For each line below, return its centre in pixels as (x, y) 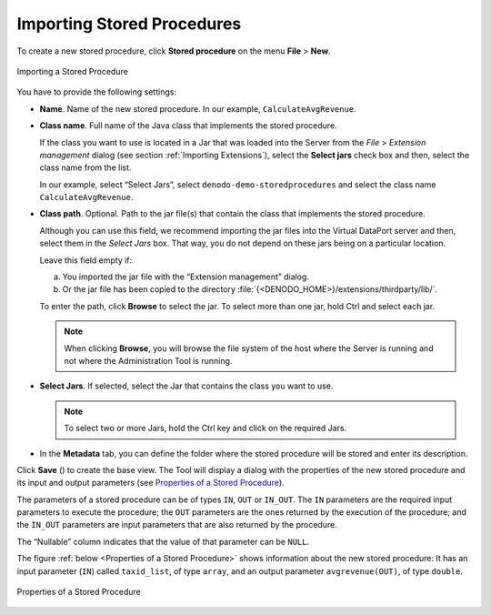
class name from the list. (85, 167)
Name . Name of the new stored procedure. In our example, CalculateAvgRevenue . (198, 108)
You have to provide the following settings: (97, 92)
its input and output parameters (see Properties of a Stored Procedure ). (151, 483)
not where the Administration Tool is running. (148, 360)
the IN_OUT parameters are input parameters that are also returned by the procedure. (177, 525)
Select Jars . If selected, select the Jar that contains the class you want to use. (186, 386)
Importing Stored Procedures (129, 24)
